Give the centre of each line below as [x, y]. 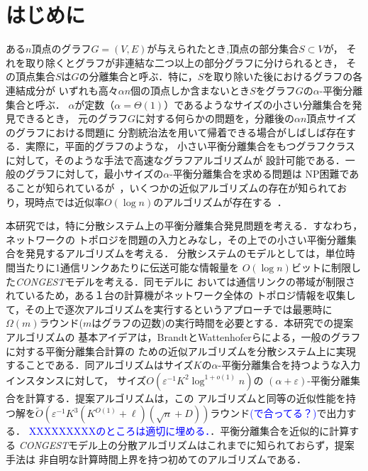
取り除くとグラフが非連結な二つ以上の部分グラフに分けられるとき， [184, 62]
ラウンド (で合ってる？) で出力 [278, 413]
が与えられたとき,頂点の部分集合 [223, 49]
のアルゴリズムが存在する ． [220, 201]
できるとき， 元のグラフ [71, 118]
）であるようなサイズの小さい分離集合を [258, 104]
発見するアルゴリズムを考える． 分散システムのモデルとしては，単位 [185, 253]
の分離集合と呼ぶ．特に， [138, 76]
